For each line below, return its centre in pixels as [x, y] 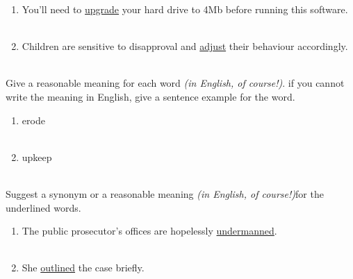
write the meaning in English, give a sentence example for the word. [150, 96]
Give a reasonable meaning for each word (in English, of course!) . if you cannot [175, 83]
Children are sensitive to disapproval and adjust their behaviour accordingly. [185, 46]
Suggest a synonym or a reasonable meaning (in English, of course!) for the [165, 193]
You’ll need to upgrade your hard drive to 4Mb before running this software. [185, 9]
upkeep [37, 157]
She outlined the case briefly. [83, 268]
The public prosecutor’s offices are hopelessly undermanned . [149, 231]
